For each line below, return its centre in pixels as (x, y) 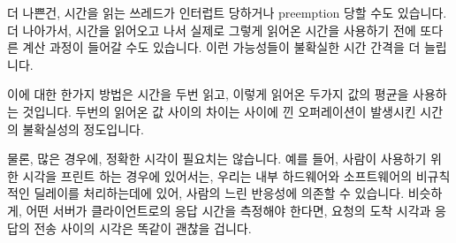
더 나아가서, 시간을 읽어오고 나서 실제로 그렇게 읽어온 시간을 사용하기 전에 (212, 30)
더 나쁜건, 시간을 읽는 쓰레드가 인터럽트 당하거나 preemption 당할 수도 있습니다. (227, 12)
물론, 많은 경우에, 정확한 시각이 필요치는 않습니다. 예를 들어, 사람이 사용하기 (217, 159)
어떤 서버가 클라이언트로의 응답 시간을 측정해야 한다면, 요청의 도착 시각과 (228, 210)
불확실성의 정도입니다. (83, 129)
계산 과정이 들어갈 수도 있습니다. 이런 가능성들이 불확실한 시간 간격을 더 (221, 47)
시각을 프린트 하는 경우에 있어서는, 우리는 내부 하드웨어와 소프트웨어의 (217, 175)
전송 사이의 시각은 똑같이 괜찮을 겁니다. (143, 228)
